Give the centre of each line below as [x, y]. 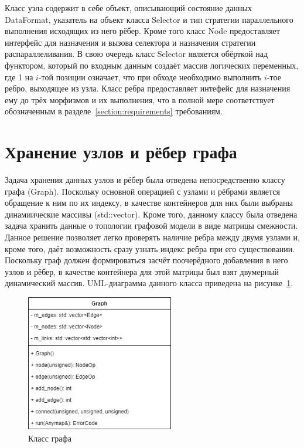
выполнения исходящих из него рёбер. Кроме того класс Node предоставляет [142, 31]
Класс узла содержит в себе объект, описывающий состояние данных [128, 8]
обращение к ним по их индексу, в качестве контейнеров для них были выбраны [149, 203]
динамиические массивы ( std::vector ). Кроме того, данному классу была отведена [151, 214]
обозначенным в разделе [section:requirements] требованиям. [114, 111]
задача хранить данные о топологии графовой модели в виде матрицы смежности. [151, 225]
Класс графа [50, 438]
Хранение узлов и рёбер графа [121, 152]
